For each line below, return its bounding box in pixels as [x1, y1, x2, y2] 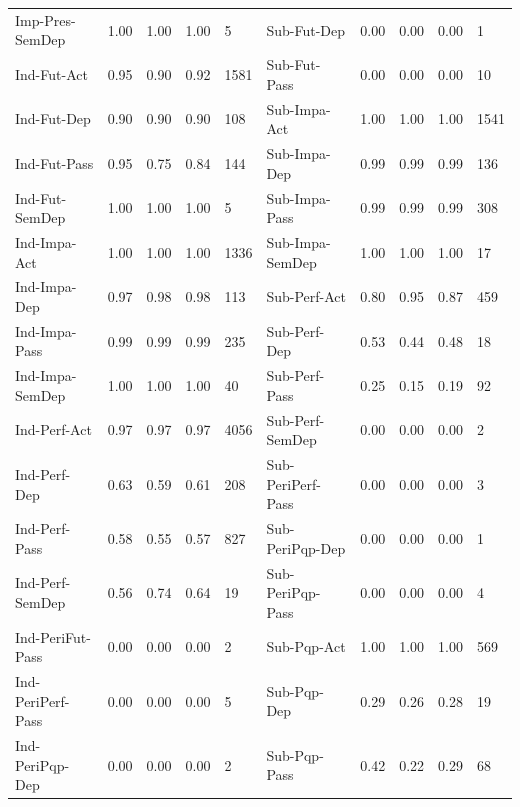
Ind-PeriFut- [15, 626, 91, 647]
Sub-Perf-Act [266, 286, 346, 307]
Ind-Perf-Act [15, 419, 92, 440]
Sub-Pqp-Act [266, 636, 346, 657]
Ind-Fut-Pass [15, 152, 94, 173]
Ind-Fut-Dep [15, 108, 91, 129]
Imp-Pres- [15, 9, 76, 30]
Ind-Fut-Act [15, 63, 88, 84]
